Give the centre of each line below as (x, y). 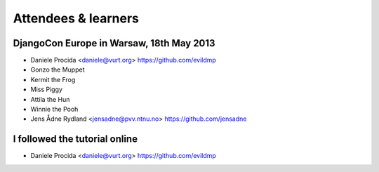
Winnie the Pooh (54, 110)
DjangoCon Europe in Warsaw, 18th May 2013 (114, 43)
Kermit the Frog (53, 79)
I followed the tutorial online (75, 139)
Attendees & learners (76, 18)
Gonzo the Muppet (58, 70)
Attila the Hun (50, 99)
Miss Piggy (47, 90)
